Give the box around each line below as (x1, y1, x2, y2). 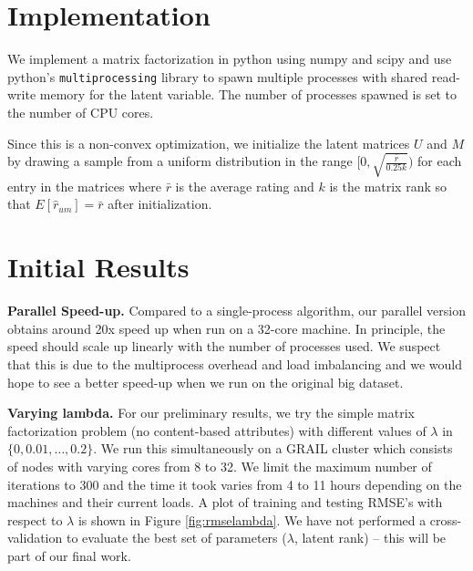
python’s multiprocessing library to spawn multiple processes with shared (7, 67, 428, 86)
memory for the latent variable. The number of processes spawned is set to (39, 85, 457, 104)
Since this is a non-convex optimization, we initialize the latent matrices (7, 133, 410, 152)
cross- (429, 510, 462, 529)
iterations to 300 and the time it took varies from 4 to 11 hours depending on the (7, 474, 462, 493)
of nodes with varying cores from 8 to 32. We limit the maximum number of (7, 456, 432, 475)
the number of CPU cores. (7, 102, 154, 121)
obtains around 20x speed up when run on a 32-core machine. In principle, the (7, 318, 446, 337)
